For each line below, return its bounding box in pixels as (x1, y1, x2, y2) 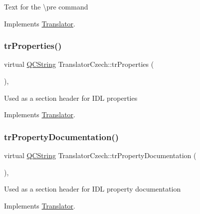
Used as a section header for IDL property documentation (4, 184, 181, 194)
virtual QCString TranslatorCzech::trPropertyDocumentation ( (4, 150, 197, 160)
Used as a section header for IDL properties (4, 92, 138, 103)
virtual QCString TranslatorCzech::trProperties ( (4, 59, 154, 69)
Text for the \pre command (4, 1, 88, 11)
